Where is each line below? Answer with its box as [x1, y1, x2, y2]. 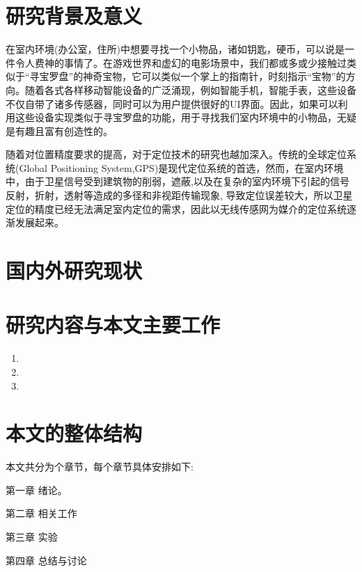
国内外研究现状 [6, 256, 143, 285]
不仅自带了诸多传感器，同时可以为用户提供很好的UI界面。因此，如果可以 [6, 96, 338, 111]
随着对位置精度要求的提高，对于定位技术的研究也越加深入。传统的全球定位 [6, 147, 347, 161]
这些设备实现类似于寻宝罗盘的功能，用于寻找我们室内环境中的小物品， [15, 110, 337, 125]
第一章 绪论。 [6, 482, 68, 497]
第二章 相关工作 [6, 506, 77, 521]
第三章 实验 [6, 530, 58, 544]
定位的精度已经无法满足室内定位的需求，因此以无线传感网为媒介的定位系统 [6, 201, 347, 216]
